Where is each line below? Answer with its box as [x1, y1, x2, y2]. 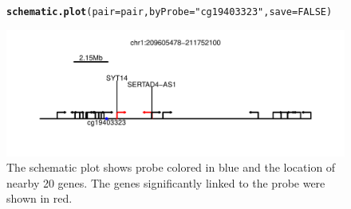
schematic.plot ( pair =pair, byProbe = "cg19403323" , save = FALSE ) [6, 6, 333, 17]
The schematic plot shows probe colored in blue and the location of [6, 159, 336, 176]
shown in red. [6, 190, 73, 207]
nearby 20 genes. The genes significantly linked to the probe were [6, 174, 325, 191]
